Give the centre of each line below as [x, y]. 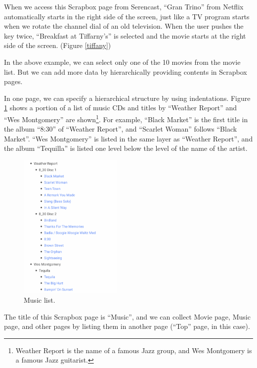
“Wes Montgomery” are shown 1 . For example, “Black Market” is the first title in [126, 118]
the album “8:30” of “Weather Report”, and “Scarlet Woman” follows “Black [121, 129]
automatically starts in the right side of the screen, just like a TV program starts [127, 16]
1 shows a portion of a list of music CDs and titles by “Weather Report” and [121, 108]
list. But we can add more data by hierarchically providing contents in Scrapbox [126, 71]
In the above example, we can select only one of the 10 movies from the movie [122, 62]
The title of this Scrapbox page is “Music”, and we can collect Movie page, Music [127, 316]
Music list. [40, 299]
